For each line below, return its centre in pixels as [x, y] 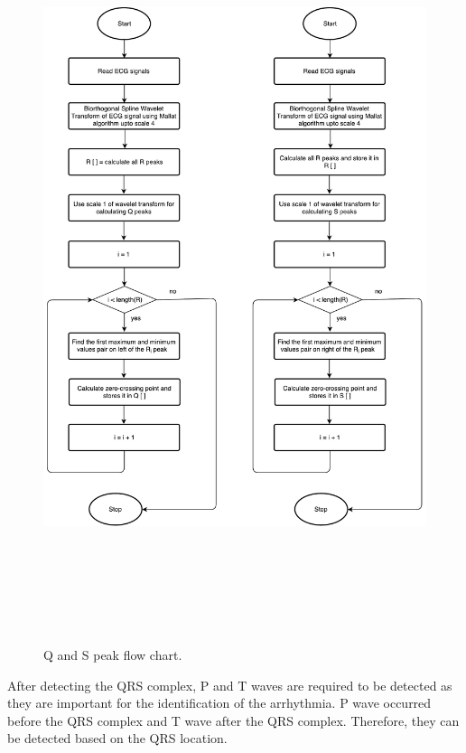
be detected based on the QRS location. [117, 738]
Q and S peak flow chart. [113, 655]
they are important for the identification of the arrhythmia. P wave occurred [219, 703]
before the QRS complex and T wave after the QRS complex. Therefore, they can [233, 720]
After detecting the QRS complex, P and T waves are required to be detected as [230, 685]
